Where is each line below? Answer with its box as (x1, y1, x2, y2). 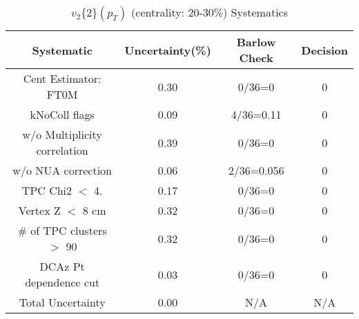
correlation (36, 142, 88, 158)
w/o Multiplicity (22, 126, 102, 142)
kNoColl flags (30, 106, 95, 122)
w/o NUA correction (12, 162, 112, 178)
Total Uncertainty (19, 294, 106, 310)
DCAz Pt (39, 258, 85, 274)
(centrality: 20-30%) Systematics (131, 4, 288, 20)
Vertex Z (18, 202, 61, 218)
